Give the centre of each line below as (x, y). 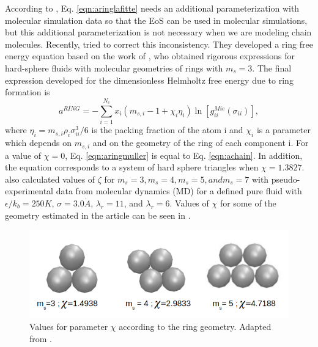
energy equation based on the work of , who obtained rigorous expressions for (150, 56)
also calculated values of (50, 179)
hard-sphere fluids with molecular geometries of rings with (114, 68)
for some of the (248, 203)
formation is (28, 92)
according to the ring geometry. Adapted (195, 326)
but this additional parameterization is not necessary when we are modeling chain (158, 32)
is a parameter (283, 130)
